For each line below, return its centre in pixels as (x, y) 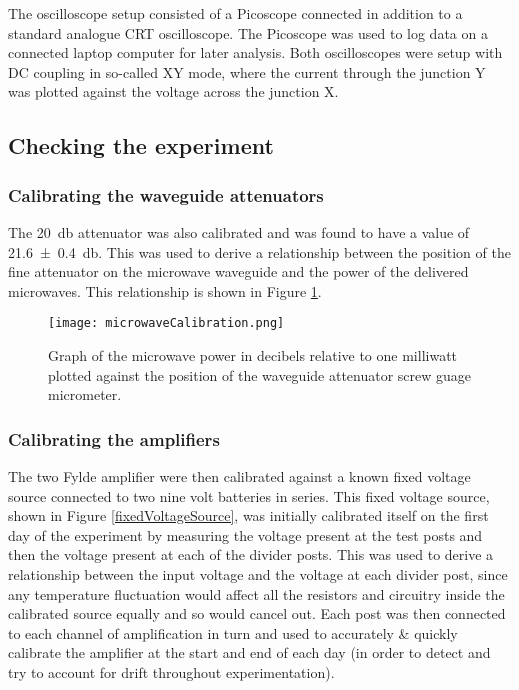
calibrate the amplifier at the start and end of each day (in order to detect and (249, 652)
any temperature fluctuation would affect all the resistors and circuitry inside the (256, 593)
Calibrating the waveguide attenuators (166, 194)
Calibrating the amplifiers (114, 438)
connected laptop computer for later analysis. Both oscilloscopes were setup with (255, 52)
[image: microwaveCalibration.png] (166, 323)
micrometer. (85, 394)
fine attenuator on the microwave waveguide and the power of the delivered (238, 271)
